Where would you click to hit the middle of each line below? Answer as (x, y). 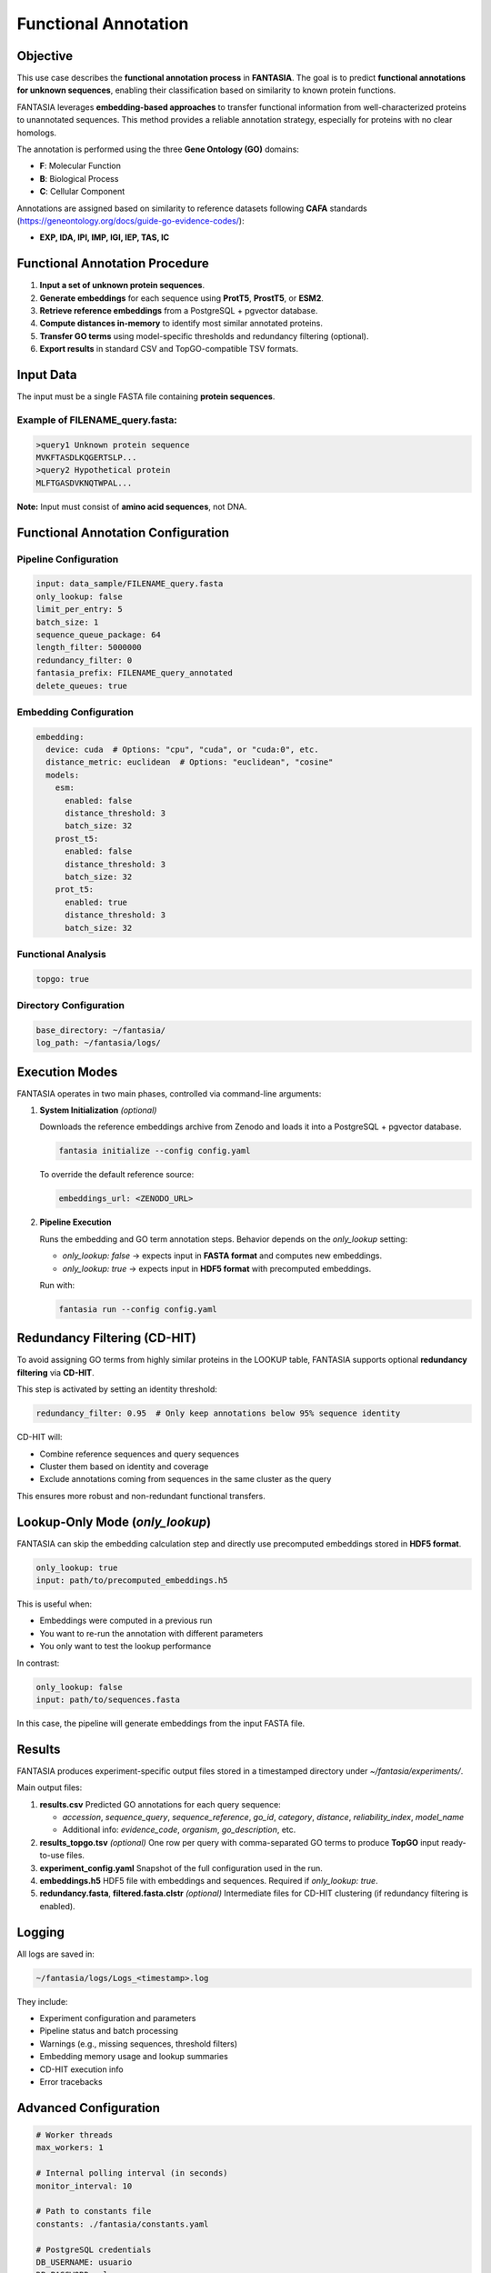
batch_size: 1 (67, 622)
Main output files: (50, 1787)
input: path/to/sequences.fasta (108, 1699)
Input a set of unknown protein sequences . (122, 285)
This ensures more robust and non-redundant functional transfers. (141, 1496)
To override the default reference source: (117, 1175)
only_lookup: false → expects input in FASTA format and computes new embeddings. (222, 1256)
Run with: (57, 1285)
